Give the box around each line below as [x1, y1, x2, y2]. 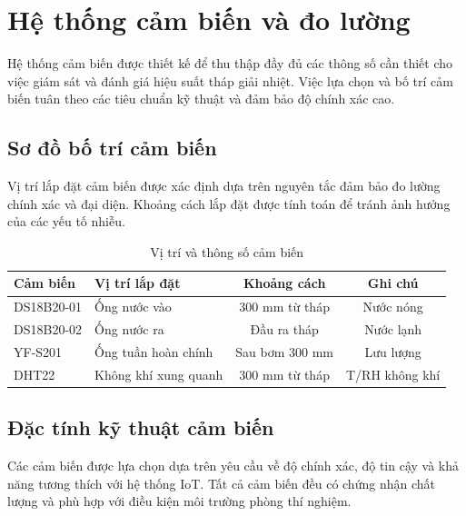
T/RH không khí [346, 364, 441, 383]
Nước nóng [362, 297, 423, 316]
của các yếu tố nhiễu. [7, 212, 125, 231]
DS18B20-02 [14, 320, 83, 339]
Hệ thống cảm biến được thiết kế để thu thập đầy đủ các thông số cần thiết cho [7, 54, 453, 73]
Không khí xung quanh [94, 364, 223, 383]
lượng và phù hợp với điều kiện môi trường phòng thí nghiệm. [7, 491, 352, 511]
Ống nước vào [94, 297, 172, 316]
